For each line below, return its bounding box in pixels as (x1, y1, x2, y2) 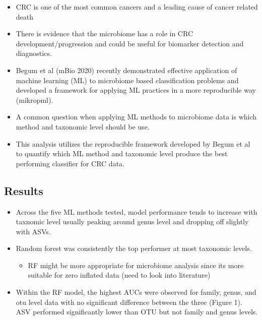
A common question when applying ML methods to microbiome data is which (16, 111, 257, 122)
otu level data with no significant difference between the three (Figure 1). (16, 296, 242, 307)
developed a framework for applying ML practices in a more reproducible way (16, 85, 256, 95)
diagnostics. (16, 48, 52, 58)
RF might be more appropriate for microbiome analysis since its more (28, 260, 244, 270)
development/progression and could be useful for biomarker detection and (16, 38, 244, 48)
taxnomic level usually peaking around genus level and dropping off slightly (16, 216, 249, 227)
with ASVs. (16, 226, 51, 236)
